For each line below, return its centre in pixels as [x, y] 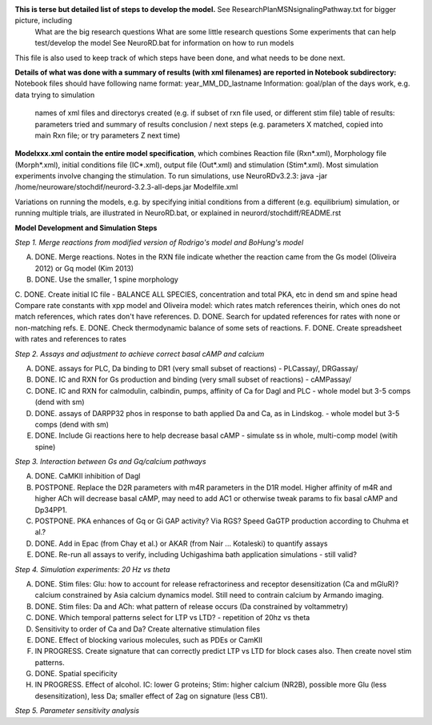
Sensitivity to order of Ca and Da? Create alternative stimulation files [148, 629]
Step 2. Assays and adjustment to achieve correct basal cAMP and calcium [140, 354]
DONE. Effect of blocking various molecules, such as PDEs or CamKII [149, 639]
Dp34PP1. [51, 510]
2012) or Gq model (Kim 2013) [84, 268]
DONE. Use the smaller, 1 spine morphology [107, 279]
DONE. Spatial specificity [76, 674]
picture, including [44, 21]
